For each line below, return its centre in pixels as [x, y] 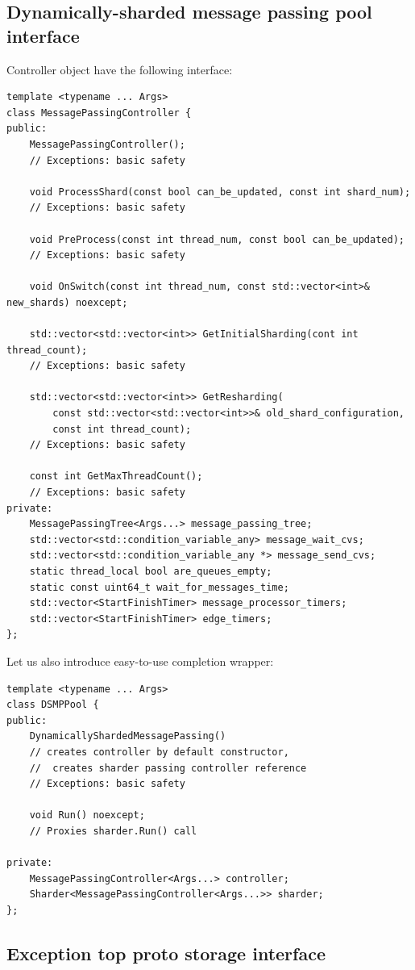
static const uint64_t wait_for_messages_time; [159, 587]
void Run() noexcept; [87, 815]
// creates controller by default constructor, [159, 752]
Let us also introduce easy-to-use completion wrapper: [140, 661]
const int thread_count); [122, 429]
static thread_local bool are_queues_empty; [151, 571]
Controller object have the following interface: [120, 69]
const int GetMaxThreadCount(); [116, 477]
